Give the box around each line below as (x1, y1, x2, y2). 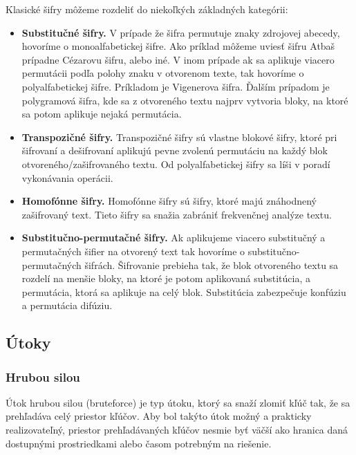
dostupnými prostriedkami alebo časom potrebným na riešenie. (6, 436, 272, 450)
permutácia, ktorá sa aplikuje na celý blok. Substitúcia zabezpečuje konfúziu (21, 284, 346, 299)
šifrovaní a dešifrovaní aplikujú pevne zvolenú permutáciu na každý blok (21, 143, 328, 158)
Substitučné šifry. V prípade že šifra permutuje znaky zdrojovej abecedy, (21, 25, 340, 39)
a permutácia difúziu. (21, 298, 113, 313)
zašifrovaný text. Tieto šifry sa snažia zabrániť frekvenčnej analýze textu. (21, 207, 332, 221)
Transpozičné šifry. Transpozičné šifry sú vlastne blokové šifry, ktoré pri (21, 129, 337, 144)
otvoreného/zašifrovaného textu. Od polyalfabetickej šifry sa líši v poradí (21, 156, 330, 171)
